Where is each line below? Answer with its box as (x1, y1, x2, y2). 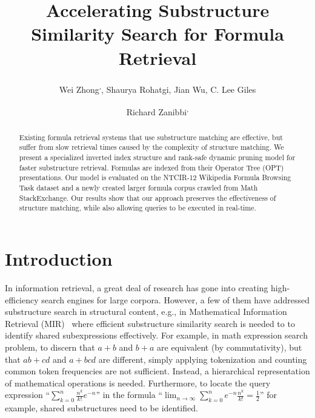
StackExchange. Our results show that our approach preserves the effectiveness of (19, 192, 276, 203)
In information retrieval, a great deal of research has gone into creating (5, 281, 268, 294)
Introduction (5, 246, 113, 271)
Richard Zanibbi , (126, 103, 189, 118)
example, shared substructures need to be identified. (5, 402, 198, 414)
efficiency (5, 293, 39, 306)
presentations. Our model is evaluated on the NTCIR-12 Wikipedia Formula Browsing (19, 172, 291, 183)
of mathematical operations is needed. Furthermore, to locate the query (5, 376, 271, 389)
